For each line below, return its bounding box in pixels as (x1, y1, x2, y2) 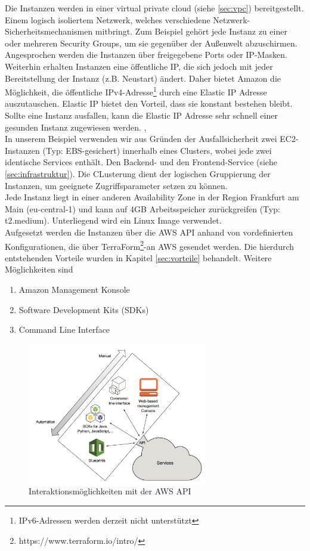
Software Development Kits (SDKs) (18, 303, 149, 315)
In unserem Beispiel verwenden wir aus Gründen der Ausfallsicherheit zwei (5, 132, 277, 145)
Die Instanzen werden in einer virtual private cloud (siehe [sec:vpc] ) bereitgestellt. (5, 2, 304, 14)
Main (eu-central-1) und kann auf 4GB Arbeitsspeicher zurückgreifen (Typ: (5, 202, 280, 215)
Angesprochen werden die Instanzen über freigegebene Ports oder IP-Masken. (5, 48, 287, 61)
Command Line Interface (18, 323, 110, 336)
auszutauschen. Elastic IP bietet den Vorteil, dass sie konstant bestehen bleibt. (5, 97, 293, 110)
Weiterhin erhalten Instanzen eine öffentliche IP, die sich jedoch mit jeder (5, 60, 273, 72)
